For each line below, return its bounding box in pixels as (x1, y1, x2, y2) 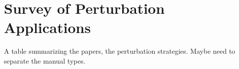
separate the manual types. (4, 55, 86, 66)
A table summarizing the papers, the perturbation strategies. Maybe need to (4, 46, 236, 56)
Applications (4, 17, 91, 37)
